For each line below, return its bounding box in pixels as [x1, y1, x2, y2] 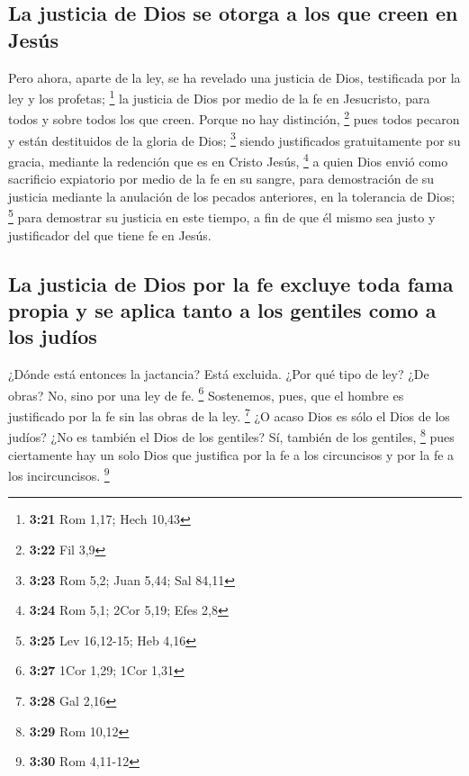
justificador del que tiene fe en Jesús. [8, 225, 212, 244]
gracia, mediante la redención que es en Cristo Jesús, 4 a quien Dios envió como [8, 149, 448, 170]
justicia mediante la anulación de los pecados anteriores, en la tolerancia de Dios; [8, 186, 455, 205]
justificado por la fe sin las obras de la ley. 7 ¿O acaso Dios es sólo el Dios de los [8, 404, 450, 425]
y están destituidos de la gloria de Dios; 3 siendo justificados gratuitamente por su [8, 128, 461, 149]
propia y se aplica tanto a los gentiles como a [8, 296, 437, 323]
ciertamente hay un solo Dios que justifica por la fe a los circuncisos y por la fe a [8, 445, 455, 464]
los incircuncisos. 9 [8, 464, 110, 484]
